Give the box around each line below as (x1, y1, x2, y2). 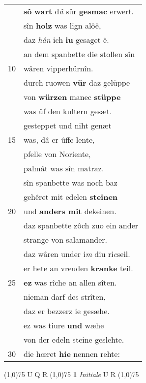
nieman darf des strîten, (24, 291, 106, 302)
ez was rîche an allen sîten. (24, 277, 117, 288)
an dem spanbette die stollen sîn (24, 48, 135, 60)
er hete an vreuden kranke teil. (24, 262, 133, 274)
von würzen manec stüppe (24, 91, 121, 102)
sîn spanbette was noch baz (24, 177, 117, 188)
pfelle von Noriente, (24, 148, 91, 160)
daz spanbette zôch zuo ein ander (24, 220, 139, 231)
